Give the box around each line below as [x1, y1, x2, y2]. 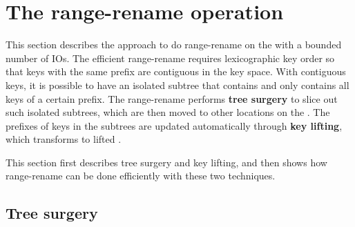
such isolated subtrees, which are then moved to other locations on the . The [6, 105, 330, 119]
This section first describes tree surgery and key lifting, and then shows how [6, 155, 327, 169]
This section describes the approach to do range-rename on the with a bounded [6, 37, 342, 52]
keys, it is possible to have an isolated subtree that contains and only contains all [6, 77, 349, 92]
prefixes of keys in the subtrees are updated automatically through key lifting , [6, 118, 343, 132]
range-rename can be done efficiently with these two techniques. [6, 168, 276, 183]
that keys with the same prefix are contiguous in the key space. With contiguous [6, 64, 346, 79]
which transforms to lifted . [6, 132, 122, 146]
